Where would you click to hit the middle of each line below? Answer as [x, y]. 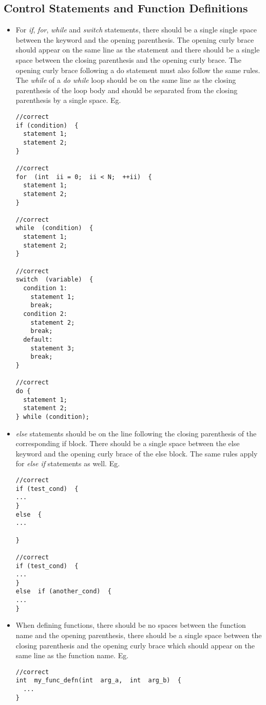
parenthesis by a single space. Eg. [68, 100]
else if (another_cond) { [63, 592]
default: [38, 340]
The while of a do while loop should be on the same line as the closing [126, 80]
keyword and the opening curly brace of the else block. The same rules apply [137, 453]
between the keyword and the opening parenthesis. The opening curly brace [135, 39]
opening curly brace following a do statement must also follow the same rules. [138, 70]
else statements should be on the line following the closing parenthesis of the [136, 433]
